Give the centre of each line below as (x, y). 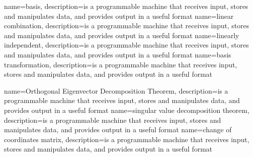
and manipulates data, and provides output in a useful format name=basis (118, 54)
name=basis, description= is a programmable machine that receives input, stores (126, 6)
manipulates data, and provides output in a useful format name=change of (118, 130)
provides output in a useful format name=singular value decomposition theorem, (127, 110)
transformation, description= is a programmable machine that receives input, (121, 64)
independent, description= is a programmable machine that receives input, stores (126, 45)
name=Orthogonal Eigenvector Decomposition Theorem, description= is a (116, 90)
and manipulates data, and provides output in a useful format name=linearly (122, 35)
